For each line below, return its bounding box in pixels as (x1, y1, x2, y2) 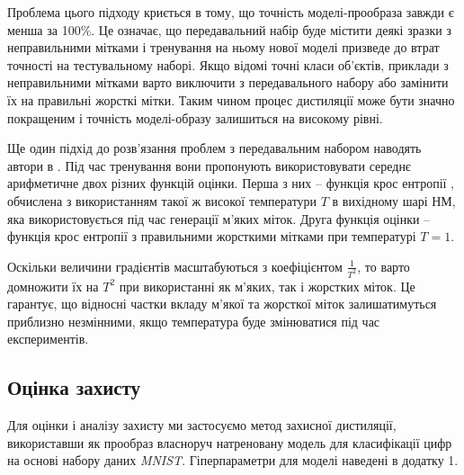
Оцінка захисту (7, 373, 141, 401)
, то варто (357, 256, 410, 275)
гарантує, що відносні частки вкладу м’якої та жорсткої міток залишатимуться (7, 294, 437, 313)
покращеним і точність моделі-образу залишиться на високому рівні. (7, 108, 383, 127)
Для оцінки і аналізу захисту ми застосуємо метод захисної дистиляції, (7, 416, 397, 435)
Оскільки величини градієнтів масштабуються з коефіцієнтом (7, 256, 343, 275)
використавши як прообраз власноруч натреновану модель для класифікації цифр (7, 433, 452, 452)
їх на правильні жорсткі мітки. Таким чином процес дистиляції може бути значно (7, 90, 455, 109)
